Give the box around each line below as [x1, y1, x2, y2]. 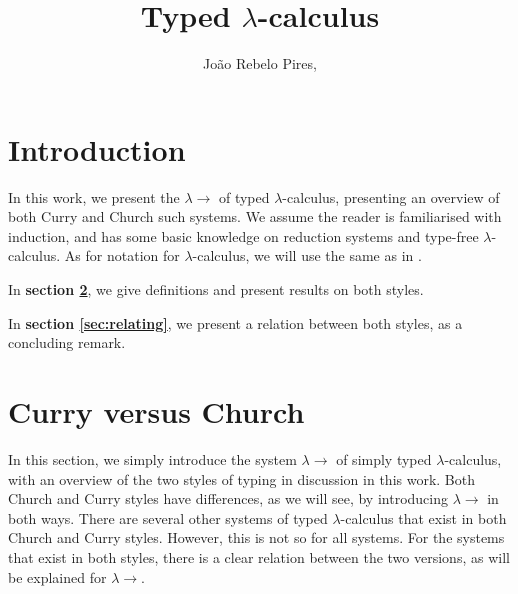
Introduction [8, 128, 186, 169]
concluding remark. [8, 332, 126, 353]
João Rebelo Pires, [203, 53, 317, 74]
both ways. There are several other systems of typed [8, 507, 328, 528]
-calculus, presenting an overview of [282, 186, 500, 207]
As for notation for [64, 245, 180, 266]
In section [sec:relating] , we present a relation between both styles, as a [8, 312, 463, 333]
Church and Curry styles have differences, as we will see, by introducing [8, 488, 448, 509]
